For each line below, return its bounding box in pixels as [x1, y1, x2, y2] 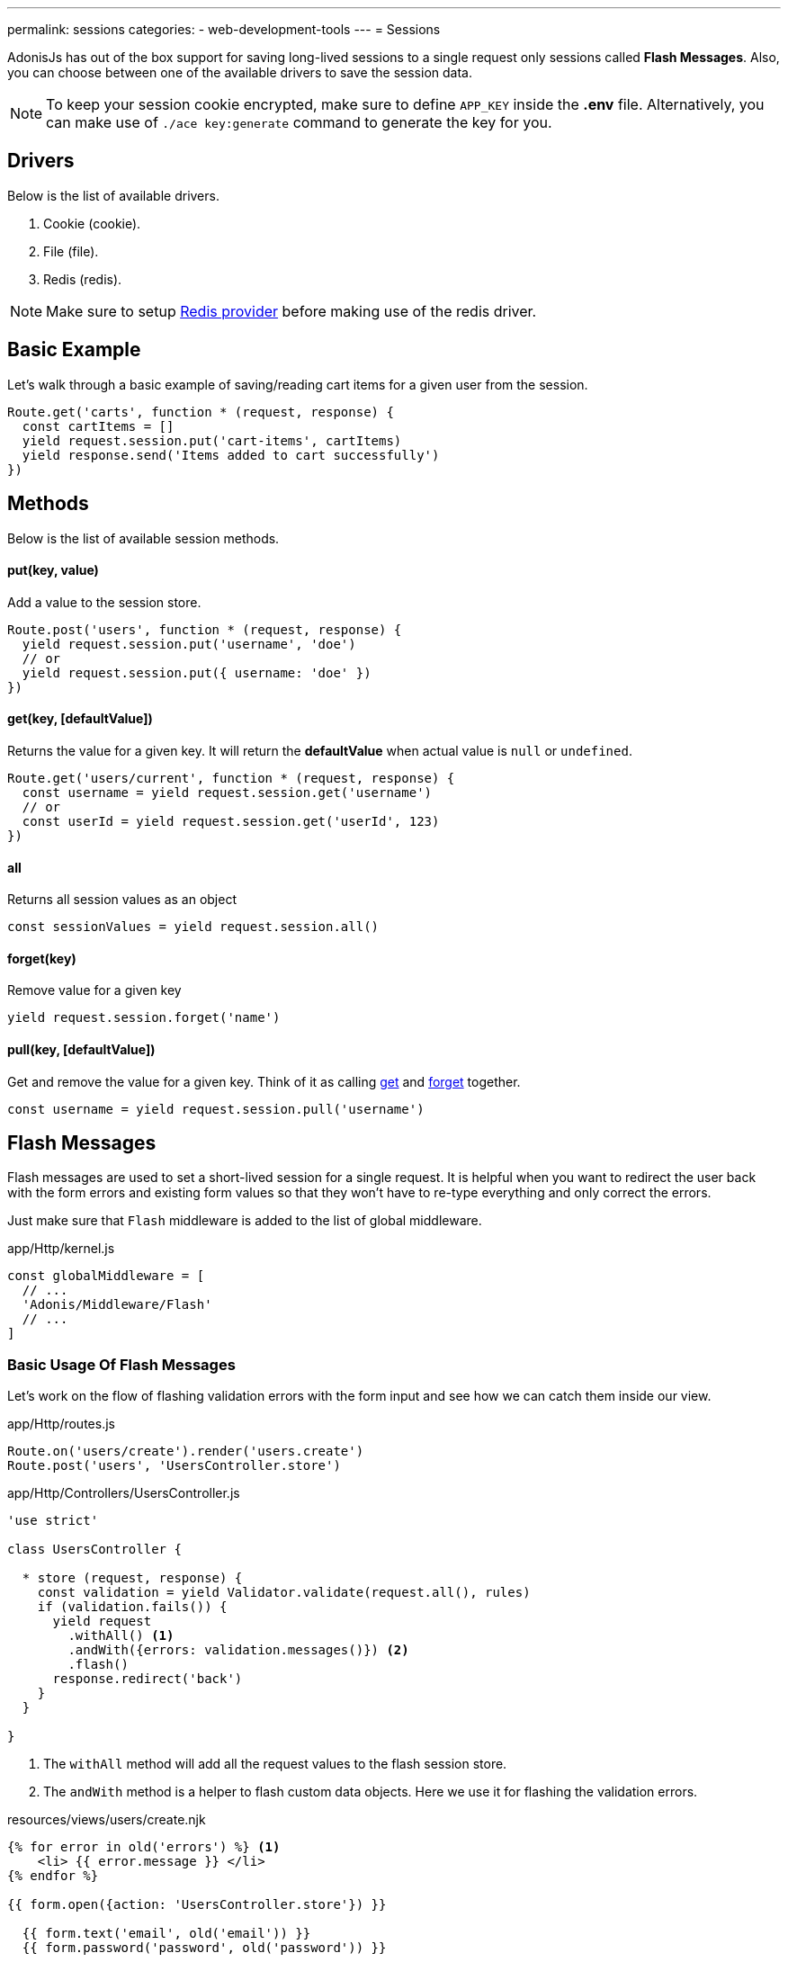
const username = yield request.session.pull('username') [7, 1101, 425, 1116]
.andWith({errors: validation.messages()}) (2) [67, 1643, 409, 1658]
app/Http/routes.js [7, 1416, 115, 1432]
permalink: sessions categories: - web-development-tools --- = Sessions [7, 22, 441, 37]
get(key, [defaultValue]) [7, 711, 153, 727]
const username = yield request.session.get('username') [22, 784, 433, 800]
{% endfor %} [7, 1868, 99, 1884]
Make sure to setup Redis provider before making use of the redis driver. [46, 301, 537, 320]
